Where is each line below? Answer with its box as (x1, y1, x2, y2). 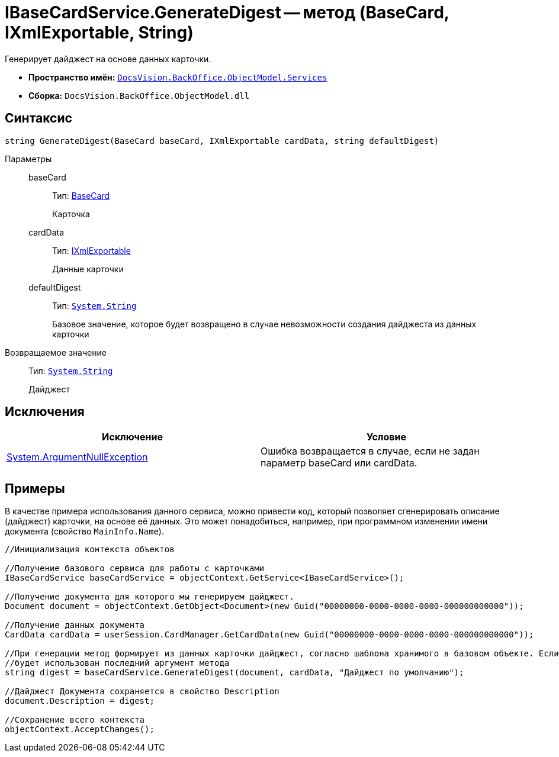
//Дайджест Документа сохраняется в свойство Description (5, 687, 279, 697)
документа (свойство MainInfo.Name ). (5, 526, 164, 537)
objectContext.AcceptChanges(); (5, 724, 155, 735)
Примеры (5, 481, 65, 496)
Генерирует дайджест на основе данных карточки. (5, 53, 211, 64)
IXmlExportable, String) (5, 22, 194, 43)
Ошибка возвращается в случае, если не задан (261, 445, 480, 458)
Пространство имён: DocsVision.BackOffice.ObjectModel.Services (28, 72, 327, 82)
